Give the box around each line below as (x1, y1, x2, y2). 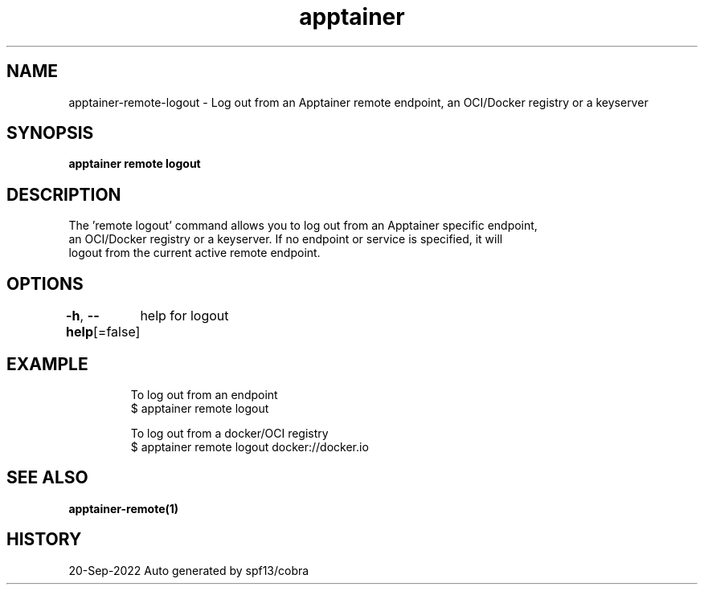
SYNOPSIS (6, 123, 94, 144)
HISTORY (6, 529, 82, 550)
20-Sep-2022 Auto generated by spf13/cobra (68, 563, 309, 577)
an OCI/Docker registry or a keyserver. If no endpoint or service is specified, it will (68, 232, 503, 247)
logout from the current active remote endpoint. (68, 246, 321, 260)
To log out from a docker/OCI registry (130, 426, 329, 440)
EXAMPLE (6, 353, 88, 374)
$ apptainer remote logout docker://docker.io (130, 439, 369, 454)
